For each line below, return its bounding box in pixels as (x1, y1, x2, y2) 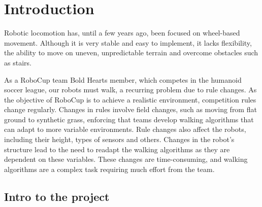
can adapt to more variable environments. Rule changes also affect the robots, (4, 124, 246, 134)
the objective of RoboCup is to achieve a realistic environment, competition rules (4, 94, 256, 105)
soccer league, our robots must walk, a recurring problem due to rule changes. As (4, 84, 257, 95)
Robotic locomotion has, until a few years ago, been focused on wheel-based (4, 27, 240, 38)
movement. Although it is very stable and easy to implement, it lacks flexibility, (4, 37, 252, 48)
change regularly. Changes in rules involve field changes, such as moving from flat (4, 104, 257, 115)
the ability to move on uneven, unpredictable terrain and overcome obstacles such (4, 47, 258, 58)
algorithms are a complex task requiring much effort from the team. (4, 163, 215, 174)
